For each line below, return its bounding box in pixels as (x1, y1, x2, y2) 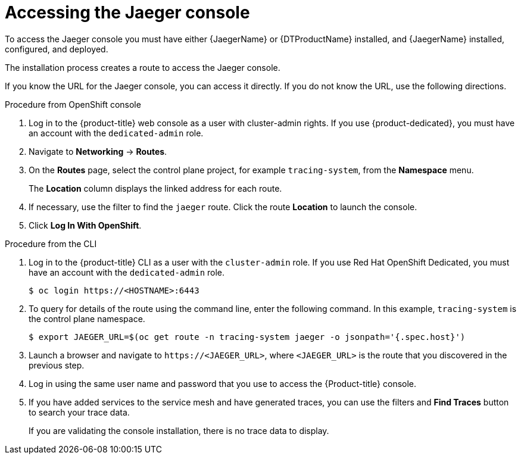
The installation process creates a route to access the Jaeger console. (5, 62, 280, 73)
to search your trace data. (29, 407, 130, 417)
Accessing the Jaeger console (5, 2, 250, 23)
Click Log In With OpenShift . (29, 220, 142, 230)
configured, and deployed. (5, 43, 108, 54)
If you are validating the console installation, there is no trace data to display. (29, 425, 329, 436)
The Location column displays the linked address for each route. (29, 183, 282, 193)
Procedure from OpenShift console (5, 99, 141, 110)
